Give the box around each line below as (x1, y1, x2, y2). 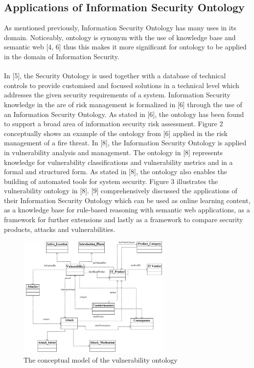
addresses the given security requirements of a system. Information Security (4, 90, 231, 100)
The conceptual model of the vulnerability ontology (23, 354, 178, 365)
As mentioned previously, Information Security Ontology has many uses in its (4, 23, 236, 33)
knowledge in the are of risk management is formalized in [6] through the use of (4, 99, 242, 109)
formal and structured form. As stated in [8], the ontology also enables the (4, 166, 227, 177)
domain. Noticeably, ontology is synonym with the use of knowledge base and (4, 32, 236, 42)
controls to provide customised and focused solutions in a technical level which (4, 80, 239, 90)
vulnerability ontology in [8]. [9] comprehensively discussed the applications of (4, 185, 237, 196)
